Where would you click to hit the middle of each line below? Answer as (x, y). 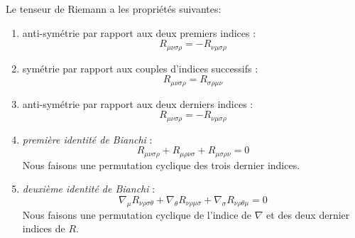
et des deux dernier (308, 214)
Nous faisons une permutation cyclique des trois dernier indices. (161, 164)
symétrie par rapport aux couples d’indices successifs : (140, 68)
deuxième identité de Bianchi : (89, 189)
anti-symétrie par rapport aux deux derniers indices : (138, 103)
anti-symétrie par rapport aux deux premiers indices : (139, 32)
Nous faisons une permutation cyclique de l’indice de (137, 214)
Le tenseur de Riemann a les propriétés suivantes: (114, 9)
